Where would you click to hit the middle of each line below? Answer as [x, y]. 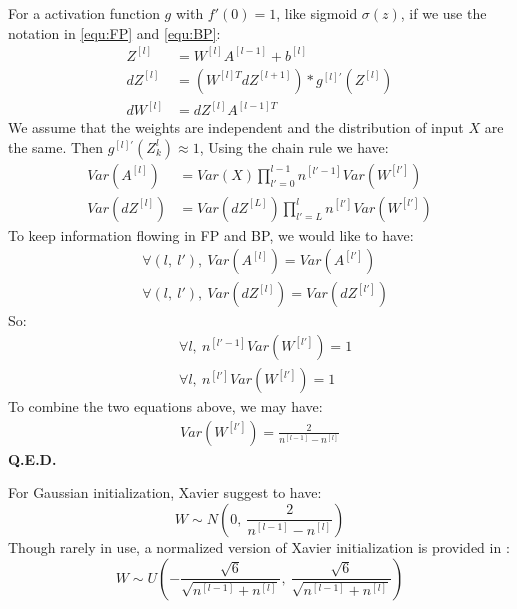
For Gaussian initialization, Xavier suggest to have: [165, 492]
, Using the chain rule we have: [294, 146]
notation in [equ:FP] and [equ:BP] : [114, 32]
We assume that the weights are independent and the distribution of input [236, 127]
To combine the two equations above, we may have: [165, 406]
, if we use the [443, 13]
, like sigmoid [317, 13]
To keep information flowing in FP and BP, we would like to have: [211, 234]
